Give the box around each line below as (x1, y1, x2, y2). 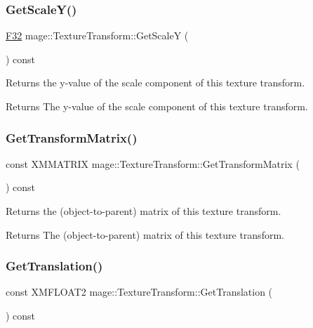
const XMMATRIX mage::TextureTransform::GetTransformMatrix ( (6, 156, 300, 171)
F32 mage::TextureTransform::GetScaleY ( (6, 28, 189, 43)
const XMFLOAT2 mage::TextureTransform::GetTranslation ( (6, 284, 273, 299)
